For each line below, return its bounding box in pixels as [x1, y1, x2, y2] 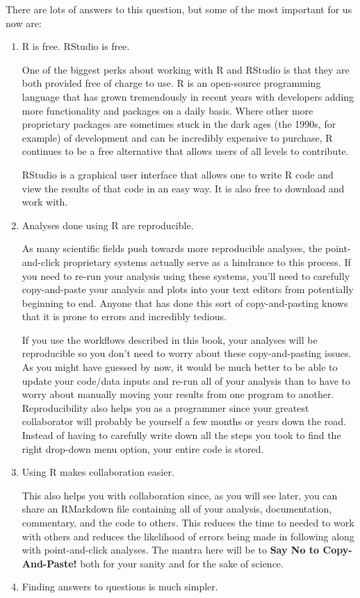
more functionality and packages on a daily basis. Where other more [22, 103, 313, 117]
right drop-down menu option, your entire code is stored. [22, 441, 264, 456]
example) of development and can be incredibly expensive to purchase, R [22, 130, 333, 144]
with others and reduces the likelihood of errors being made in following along [22, 529, 354, 543]
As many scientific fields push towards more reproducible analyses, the [22, 241, 322, 256]
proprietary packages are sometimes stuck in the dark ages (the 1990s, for [22, 117, 336, 131]
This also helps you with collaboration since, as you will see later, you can [22, 488, 338, 502]
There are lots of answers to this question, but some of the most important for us [6, 2, 352, 16]
